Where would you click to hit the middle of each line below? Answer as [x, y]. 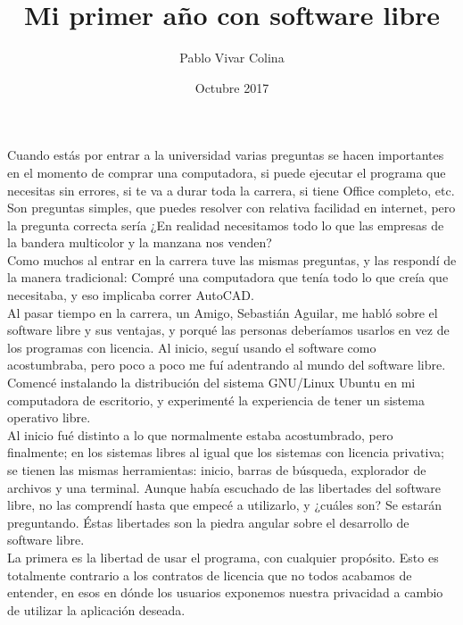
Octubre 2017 [232, 87]
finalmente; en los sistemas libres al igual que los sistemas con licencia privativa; [226, 452]
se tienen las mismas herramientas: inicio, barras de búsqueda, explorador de [217, 470]
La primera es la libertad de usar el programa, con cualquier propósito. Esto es [223, 557]
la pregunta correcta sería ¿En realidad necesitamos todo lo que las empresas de [226, 225]
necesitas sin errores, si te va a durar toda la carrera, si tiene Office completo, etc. [231, 190]
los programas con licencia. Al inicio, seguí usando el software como [192, 347]
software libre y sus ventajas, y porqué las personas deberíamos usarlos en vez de [228, 330]
